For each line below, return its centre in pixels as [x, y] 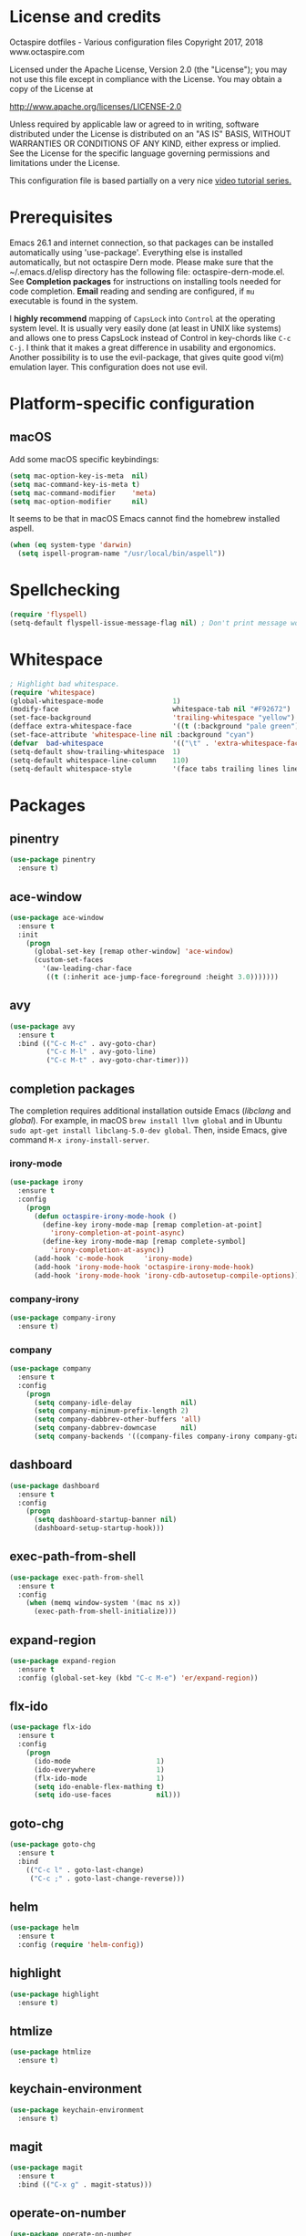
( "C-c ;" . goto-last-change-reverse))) [107, 1879]
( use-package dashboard [55, 1485]
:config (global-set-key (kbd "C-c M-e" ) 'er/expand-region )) [138, 1678]
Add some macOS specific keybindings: [84, 459]
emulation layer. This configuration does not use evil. [108, 367]
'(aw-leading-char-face [87, 968]
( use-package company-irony [63, 1318]
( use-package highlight [55, 1994]
